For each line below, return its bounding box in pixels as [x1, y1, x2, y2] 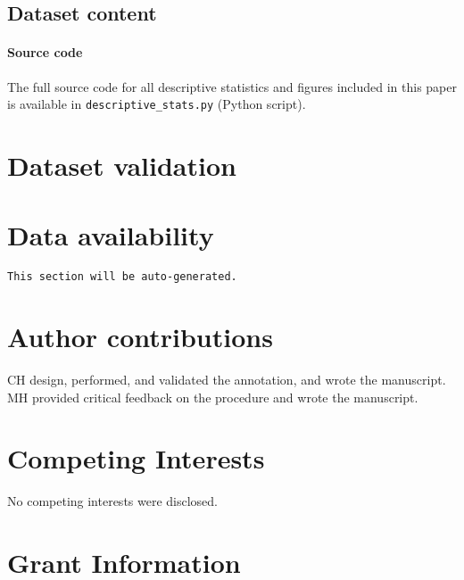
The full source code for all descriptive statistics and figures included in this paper [7, 77, 457, 95]
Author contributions [7, 319, 273, 355]
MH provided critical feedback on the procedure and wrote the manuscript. [7, 387, 418, 406]
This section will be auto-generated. [7, 270, 237, 284]
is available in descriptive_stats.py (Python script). [7, 95, 306, 113]
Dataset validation [7, 147, 236, 184]
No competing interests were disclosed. [7, 492, 219, 510]
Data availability [7, 217, 214, 253]
